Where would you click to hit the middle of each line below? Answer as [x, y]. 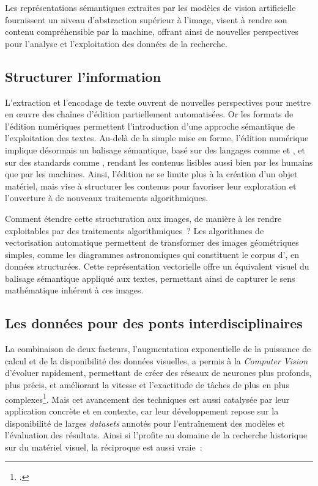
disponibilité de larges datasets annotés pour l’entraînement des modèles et [145, 423]
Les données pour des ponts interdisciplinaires [154, 323]
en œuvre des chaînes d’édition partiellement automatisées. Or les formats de [149, 114]
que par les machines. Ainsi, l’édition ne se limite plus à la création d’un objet [151, 174]
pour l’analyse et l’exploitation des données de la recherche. [116, 43]
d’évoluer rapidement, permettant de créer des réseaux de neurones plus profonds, [158, 373]
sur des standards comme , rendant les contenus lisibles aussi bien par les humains [159, 162]
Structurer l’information [83, 76]
